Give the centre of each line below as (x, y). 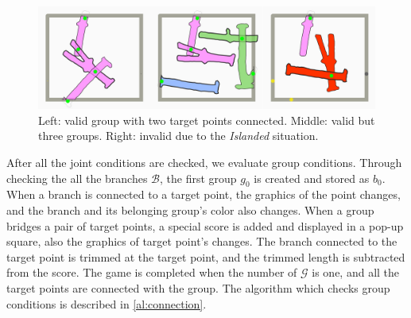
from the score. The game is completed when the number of (152, 272)
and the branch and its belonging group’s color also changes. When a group (190, 209)
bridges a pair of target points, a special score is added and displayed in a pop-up (205, 225)
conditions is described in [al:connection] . (107, 303)
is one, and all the (356, 272)
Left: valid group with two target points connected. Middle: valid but (207, 120)
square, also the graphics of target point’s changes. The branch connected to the (202, 241)
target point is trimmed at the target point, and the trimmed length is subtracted (206, 256)
